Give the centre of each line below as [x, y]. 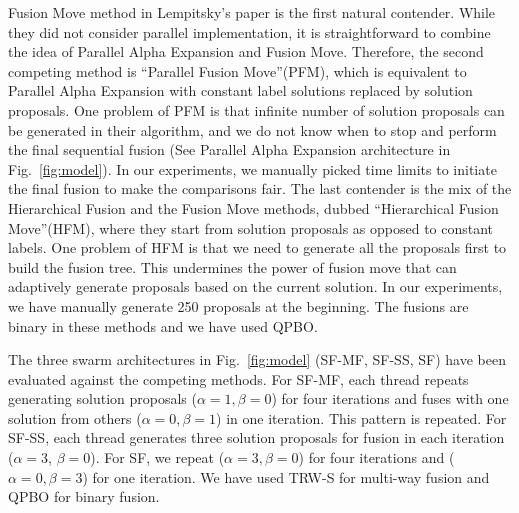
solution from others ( [75, 417]
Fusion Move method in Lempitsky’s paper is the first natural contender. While [252, 12]
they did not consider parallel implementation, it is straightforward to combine [249, 31]
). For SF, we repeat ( [157, 457]
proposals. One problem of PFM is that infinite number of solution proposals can [256, 109]
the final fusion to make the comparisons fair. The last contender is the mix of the [260, 188]
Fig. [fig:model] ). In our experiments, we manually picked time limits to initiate [252, 168]
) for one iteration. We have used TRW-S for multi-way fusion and [286, 476]
